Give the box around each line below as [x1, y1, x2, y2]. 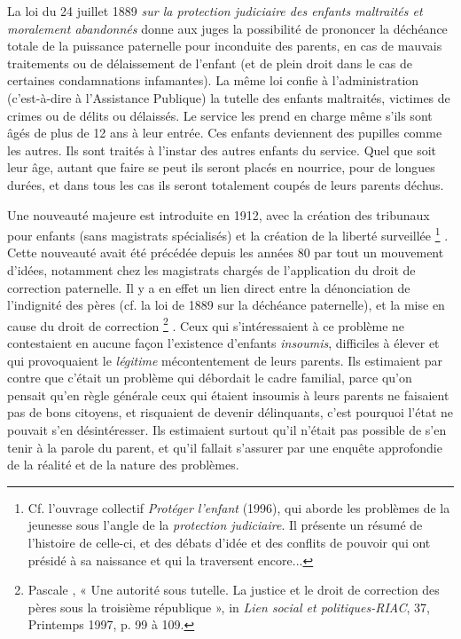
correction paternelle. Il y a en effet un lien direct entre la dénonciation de [7, 278, 410, 296]
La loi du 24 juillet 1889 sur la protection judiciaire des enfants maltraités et [7, 2, 423, 20]
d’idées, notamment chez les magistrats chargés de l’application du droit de [7, 260, 416, 279]
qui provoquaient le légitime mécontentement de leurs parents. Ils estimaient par [7, 351, 443, 369]
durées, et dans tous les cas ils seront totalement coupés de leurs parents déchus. [7, 175, 444, 193]
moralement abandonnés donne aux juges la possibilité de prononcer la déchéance [7, 19, 448, 37]
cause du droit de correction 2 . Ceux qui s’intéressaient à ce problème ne [7, 313, 405, 335]
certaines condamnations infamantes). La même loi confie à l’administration [7, 71, 419, 90]
